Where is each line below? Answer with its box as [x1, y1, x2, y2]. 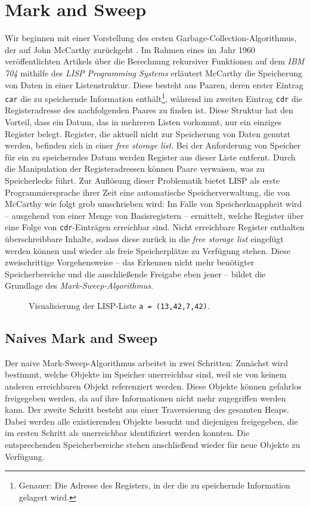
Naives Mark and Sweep [5, 329, 157, 347]
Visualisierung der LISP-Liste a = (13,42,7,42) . [29, 299, 210, 311]
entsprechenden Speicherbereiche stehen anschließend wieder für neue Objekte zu [5, 438, 300, 450]
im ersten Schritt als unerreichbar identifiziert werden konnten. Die [5, 426, 250, 439]
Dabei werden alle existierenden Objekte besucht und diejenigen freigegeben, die [5, 415, 298, 427]
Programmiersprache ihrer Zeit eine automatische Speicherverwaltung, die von [5, 186, 290, 198]
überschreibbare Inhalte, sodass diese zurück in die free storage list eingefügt [5, 233, 284, 245]
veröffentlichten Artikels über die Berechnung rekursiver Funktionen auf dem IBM [5, 55, 305, 67]
